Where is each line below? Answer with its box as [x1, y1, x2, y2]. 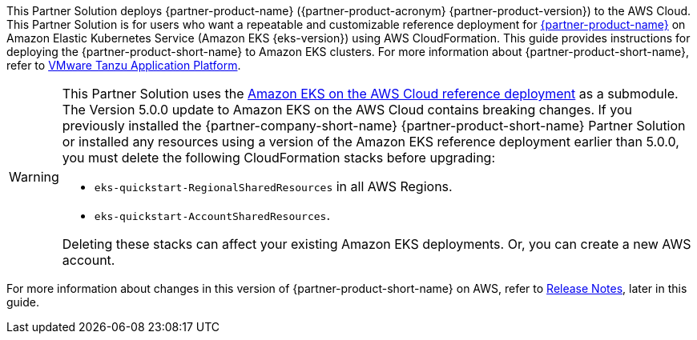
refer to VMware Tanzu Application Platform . [6, 58, 241, 72]
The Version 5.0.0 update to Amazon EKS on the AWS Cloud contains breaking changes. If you [62, 102, 632, 118]
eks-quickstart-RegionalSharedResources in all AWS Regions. [94, 178, 453, 194]
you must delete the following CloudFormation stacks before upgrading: [62, 150, 496, 166]
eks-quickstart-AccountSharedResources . [94, 207, 331, 223]
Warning [9, 169, 59, 185]
